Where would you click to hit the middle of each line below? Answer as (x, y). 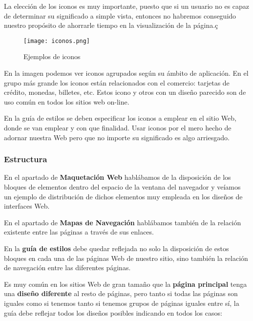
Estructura (26, 159)
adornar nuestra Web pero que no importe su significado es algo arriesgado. (117, 137)
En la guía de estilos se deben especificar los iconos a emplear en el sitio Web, (120, 118)
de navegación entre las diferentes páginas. (67, 267)
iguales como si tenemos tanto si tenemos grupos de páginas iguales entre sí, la (122, 303)
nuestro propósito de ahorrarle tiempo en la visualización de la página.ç (111, 25)
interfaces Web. (27, 206)
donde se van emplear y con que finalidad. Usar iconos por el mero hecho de (118, 128)
